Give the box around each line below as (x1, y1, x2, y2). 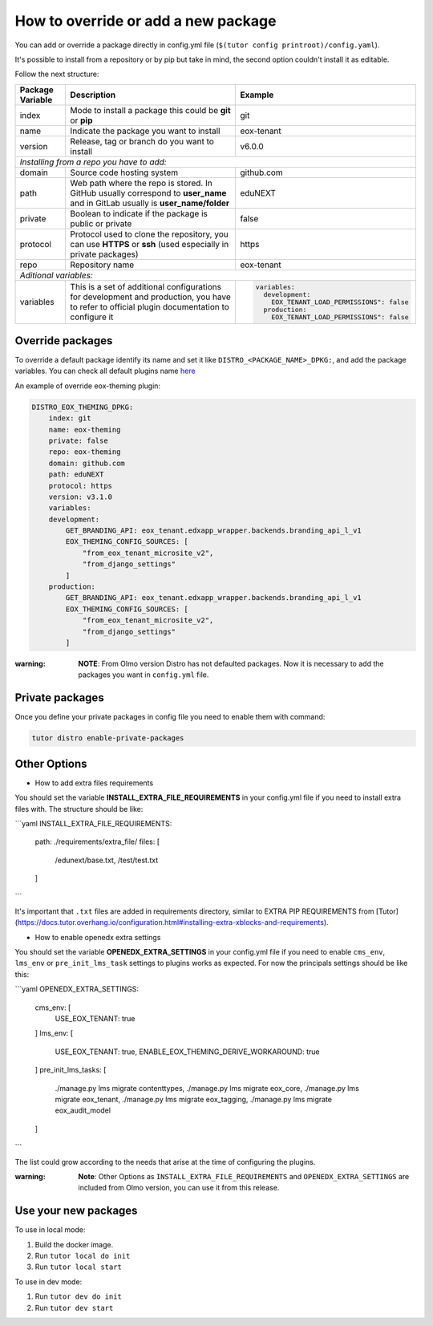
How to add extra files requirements (34, 778, 154, 788)
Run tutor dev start (34, 1303, 114, 1312)
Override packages (14, 334, 113, 347)
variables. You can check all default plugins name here (14, 366, 196, 376)
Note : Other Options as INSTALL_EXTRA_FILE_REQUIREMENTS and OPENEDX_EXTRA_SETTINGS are (78, 1171, 410, 1181)
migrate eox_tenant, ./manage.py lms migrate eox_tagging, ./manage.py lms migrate (55, 1094, 333, 1104)
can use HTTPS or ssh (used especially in (70, 238, 229, 249)
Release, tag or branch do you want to (70, 136, 214, 147)
